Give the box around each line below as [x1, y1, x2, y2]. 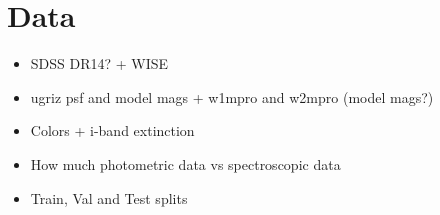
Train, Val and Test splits [30, 187, 188, 208]
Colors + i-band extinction [30, 120, 195, 141]
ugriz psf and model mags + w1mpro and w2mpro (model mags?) [30, 86, 434, 107]
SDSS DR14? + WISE [30, 53, 169, 74]
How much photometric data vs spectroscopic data [30, 153, 341, 174]
